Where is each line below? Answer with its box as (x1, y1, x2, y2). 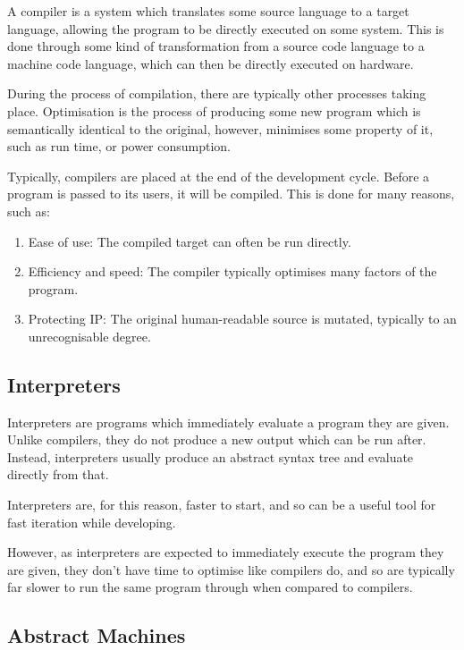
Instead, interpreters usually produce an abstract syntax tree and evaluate (7, 447, 414, 466)
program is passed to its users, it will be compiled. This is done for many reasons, (7, 184, 455, 203)
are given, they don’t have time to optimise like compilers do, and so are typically (7, 560, 455, 578)
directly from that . (7, 465, 109, 484)
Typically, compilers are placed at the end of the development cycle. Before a (7, 166, 430, 185)
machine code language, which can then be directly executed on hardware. (7, 54, 414, 72)
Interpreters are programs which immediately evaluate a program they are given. (7, 412, 450, 431)
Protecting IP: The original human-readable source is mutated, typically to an (28, 309, 457, 328)
